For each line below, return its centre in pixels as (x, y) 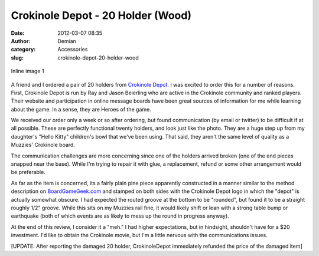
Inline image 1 (27, 71)
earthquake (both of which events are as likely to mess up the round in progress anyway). (120, 216)
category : (23, 50)
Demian (67, 41)
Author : (21, 41)
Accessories (73, 50)
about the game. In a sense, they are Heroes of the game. (81, 109)
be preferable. (28, 172)
